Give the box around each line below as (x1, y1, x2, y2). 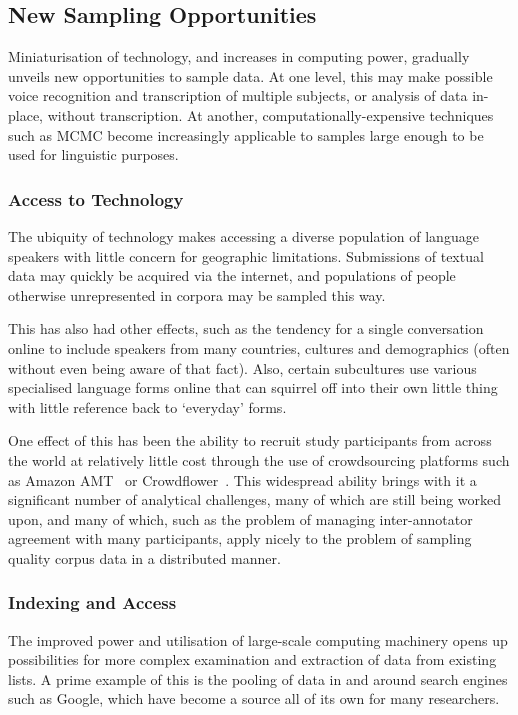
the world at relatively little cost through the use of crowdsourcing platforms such (8, 449, 510, 470)
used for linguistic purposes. (8, 144, 179, 165)
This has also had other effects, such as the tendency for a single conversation (8, 318, 484, 339)
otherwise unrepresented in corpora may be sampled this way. (8, 284, 386, 305)
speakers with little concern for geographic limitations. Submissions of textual (8, 245, 484, 266)
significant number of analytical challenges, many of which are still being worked (8, 489, 502, 510)
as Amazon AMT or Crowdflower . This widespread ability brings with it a (8, 469, 477, 490)
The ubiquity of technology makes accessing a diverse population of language (8, 225, 479, 246)
